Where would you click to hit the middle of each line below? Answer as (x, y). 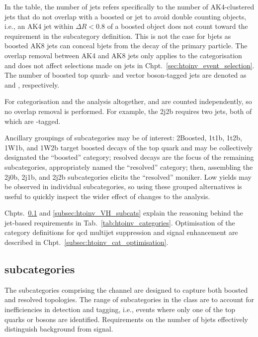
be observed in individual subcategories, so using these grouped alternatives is (123, 186)
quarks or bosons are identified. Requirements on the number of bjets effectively (126, 319)
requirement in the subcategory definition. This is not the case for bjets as (118, 36)
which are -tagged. (33, 121)
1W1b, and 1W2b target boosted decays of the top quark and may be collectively (129, 147)
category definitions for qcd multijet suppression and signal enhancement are (121, 232)
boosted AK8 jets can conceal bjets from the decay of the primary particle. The (126, 46)
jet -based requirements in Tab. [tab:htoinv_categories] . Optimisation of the (120, 222)
